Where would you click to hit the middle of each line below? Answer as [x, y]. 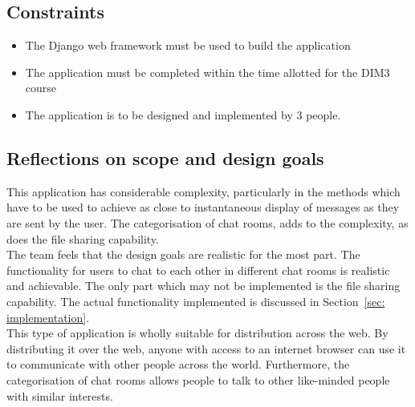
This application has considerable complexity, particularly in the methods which [203, 191]
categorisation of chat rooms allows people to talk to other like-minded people [198, 379]
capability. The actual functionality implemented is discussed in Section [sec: [196, 301]
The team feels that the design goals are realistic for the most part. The [183, 254]
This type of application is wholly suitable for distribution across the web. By [197, 333]
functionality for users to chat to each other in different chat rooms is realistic [198, 270]
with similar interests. [60, 395]
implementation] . [48, 317]
